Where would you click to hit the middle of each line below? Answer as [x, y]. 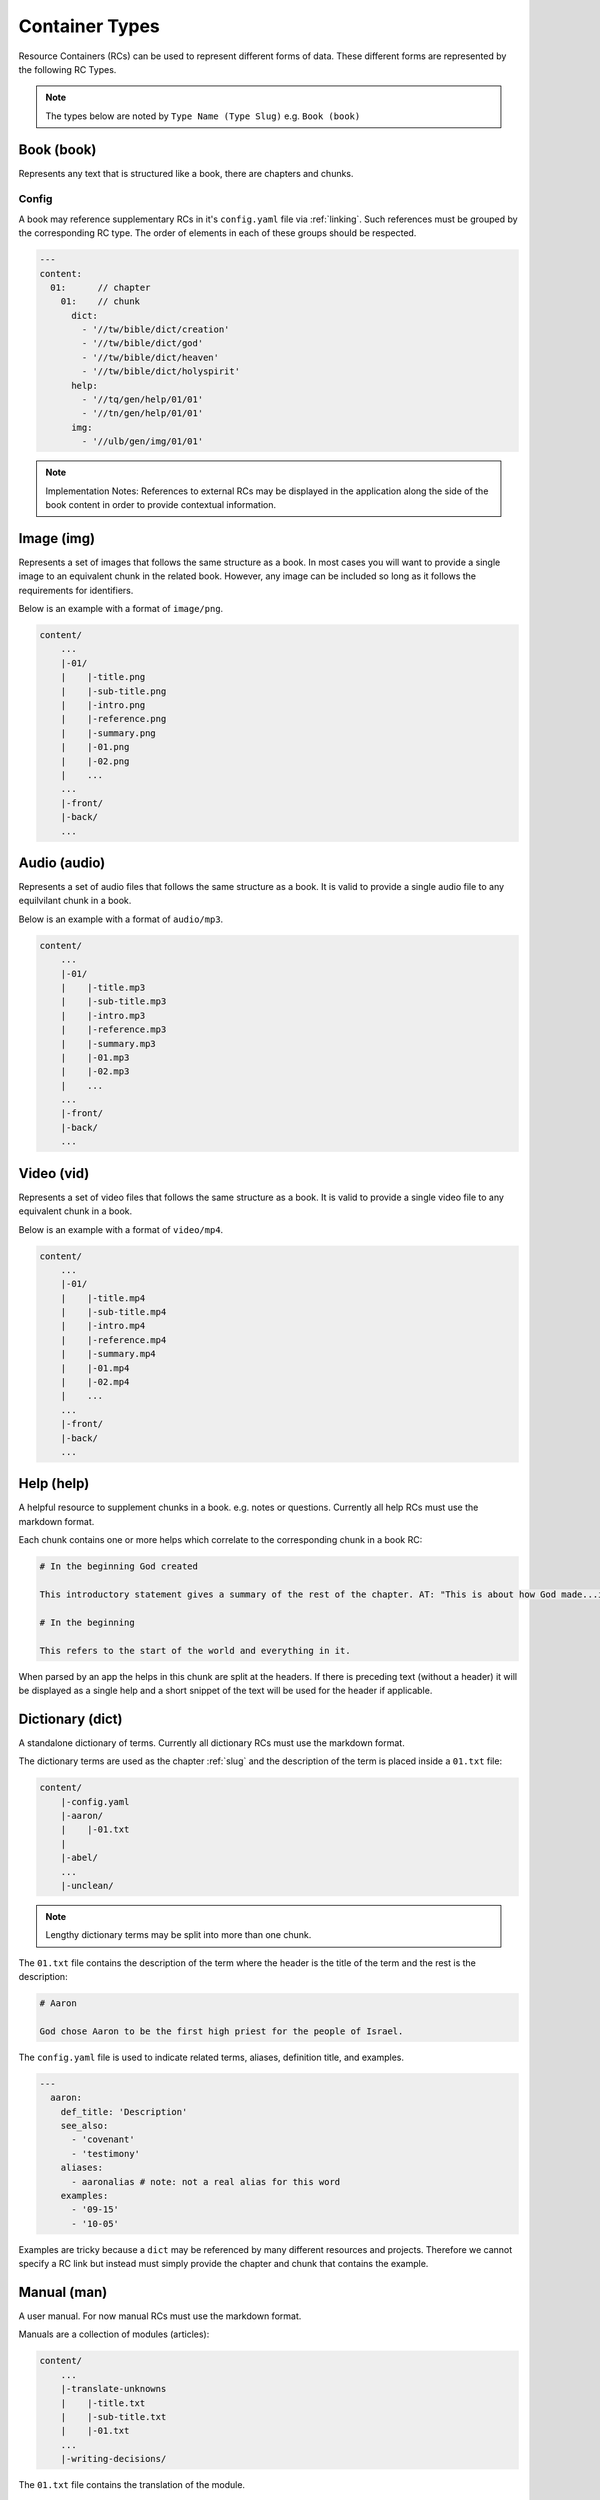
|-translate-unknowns [113, 2389]
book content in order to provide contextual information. [161, 504]
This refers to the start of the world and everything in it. [195, 1650]
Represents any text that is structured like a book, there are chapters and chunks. [186, 173]
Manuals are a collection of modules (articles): [114, 2334]
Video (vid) [54, 1173]
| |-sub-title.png [113, 691]
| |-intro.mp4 [103, 1326]
